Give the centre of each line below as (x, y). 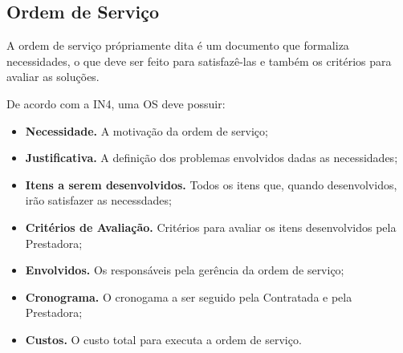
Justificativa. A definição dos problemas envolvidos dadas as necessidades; (212, 158)
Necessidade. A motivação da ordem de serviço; (147, 130)
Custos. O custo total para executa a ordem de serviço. (163, 339)
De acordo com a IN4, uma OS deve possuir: (116, 103)
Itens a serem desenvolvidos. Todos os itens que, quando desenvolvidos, (211, 184)
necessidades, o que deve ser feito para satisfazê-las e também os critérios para (199, 61)
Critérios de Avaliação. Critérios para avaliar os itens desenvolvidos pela (211, 227)
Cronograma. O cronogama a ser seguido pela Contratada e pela (189, 296)
